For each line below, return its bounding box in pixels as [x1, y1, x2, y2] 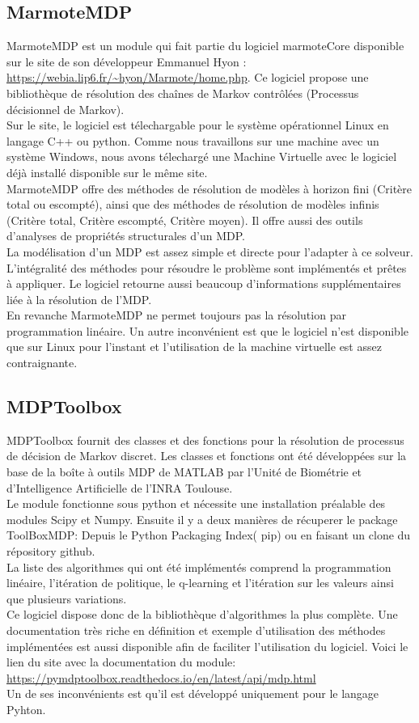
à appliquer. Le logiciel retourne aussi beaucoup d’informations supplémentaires [6, 275, 401, 292]
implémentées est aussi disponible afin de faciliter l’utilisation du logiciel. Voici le [6, 637, 408, 654]
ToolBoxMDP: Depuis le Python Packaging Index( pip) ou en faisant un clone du [6, 526, 411, 543]
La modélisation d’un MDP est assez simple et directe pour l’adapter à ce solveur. [6, 243, 413, 260]
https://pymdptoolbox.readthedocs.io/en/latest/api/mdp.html [6, 669, 316, 686]
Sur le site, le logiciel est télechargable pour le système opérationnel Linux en [6, 116, 389, 133]
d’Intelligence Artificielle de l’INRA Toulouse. [6, 479, 233, 496]
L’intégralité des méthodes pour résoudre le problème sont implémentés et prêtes [6, 259, 407, 276]
